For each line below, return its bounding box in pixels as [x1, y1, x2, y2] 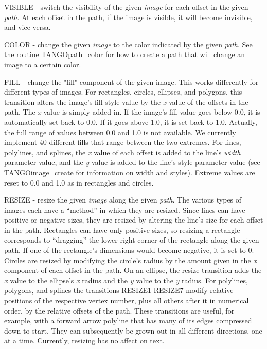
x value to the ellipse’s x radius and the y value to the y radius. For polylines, [4, 274, 248, 285]
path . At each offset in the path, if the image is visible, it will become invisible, [4, 11, 253, 22]
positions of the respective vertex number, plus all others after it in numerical [4, 295, 249, 306]
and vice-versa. [4, 22, 51, 32]
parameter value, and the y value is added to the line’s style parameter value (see [4, 157, 260, 168]
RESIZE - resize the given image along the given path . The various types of [4, 194, 242, 205]
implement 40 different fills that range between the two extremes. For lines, [4, 137, 241, 148]
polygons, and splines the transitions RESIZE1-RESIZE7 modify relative [4, 285, 234, 296]
